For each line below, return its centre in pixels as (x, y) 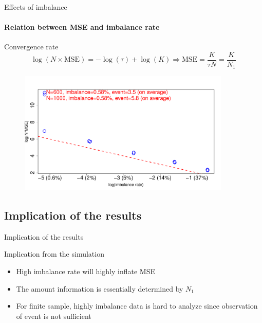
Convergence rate (31, 47)
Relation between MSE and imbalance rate (82, 27)
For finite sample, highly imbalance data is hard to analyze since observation (137, 306)
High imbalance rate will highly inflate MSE (86, 271)
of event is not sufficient (54, 316)
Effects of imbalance (36, 7)
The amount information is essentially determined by (100, 288)
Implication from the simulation (54, 254)
